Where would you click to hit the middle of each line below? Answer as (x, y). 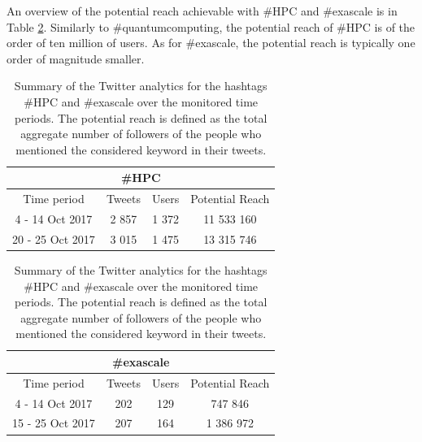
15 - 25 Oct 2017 (54, 423)
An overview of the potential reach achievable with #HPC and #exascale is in (202, 11)
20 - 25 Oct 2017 (54, 238)
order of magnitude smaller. (76, 58)
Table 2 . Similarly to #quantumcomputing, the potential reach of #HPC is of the (211, 26)
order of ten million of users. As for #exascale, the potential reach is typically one (211, 43)
